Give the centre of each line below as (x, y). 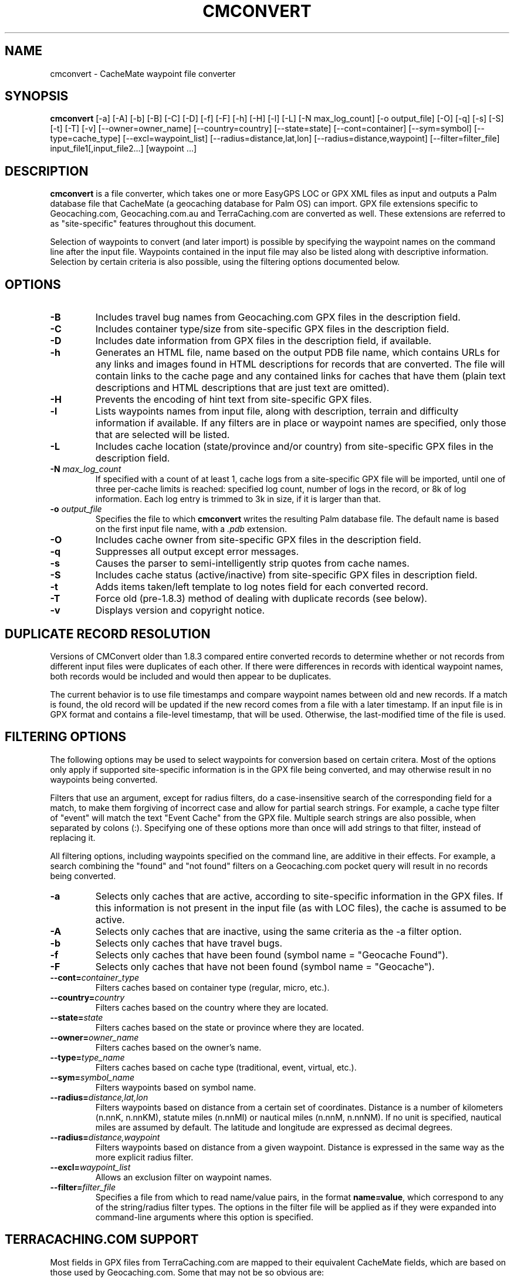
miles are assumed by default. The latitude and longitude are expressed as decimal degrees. (274, 1127)
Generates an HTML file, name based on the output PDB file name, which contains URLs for (297, 353)
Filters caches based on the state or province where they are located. (230, 1027)
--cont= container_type (95, 977)
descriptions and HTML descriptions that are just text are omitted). (242, 388)
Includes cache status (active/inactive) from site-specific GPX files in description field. (286, 575)
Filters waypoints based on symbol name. (176, 1087)
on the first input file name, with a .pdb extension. (191, 529)
